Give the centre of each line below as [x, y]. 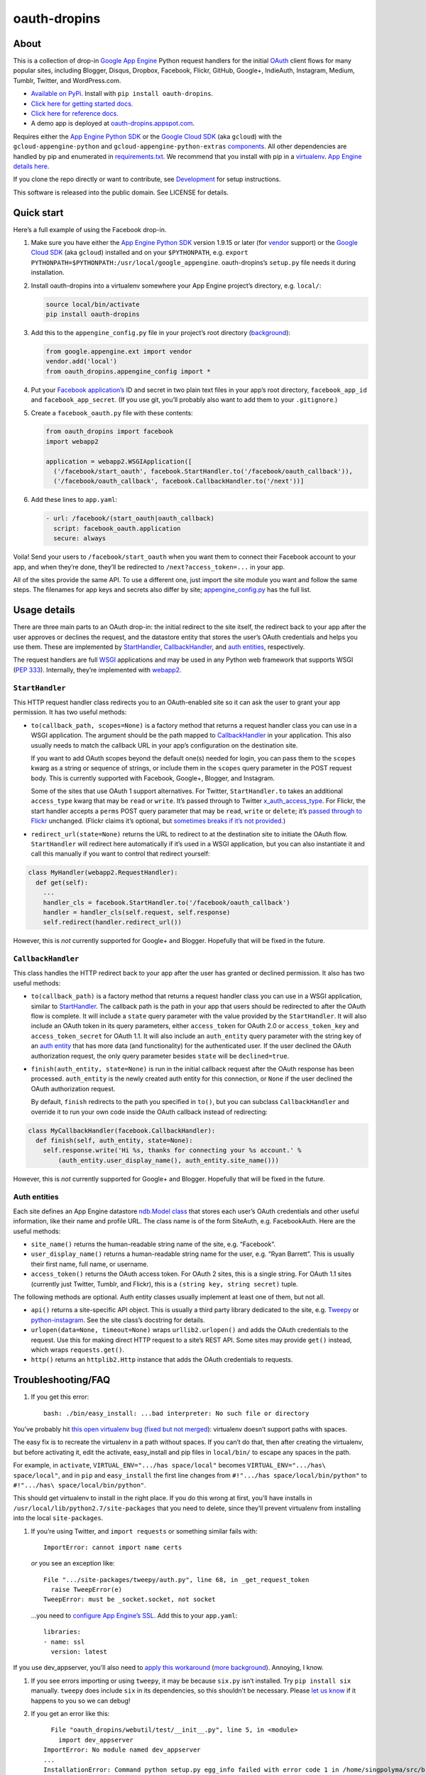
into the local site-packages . [58, 1518]
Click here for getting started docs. [82, 104]
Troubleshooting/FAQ [62, 1380]
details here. [31, 166]
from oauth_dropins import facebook [110, 432]
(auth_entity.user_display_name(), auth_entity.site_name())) [169, 1160]
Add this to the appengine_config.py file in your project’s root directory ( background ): [161, 332]
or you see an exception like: [73, 1563]
